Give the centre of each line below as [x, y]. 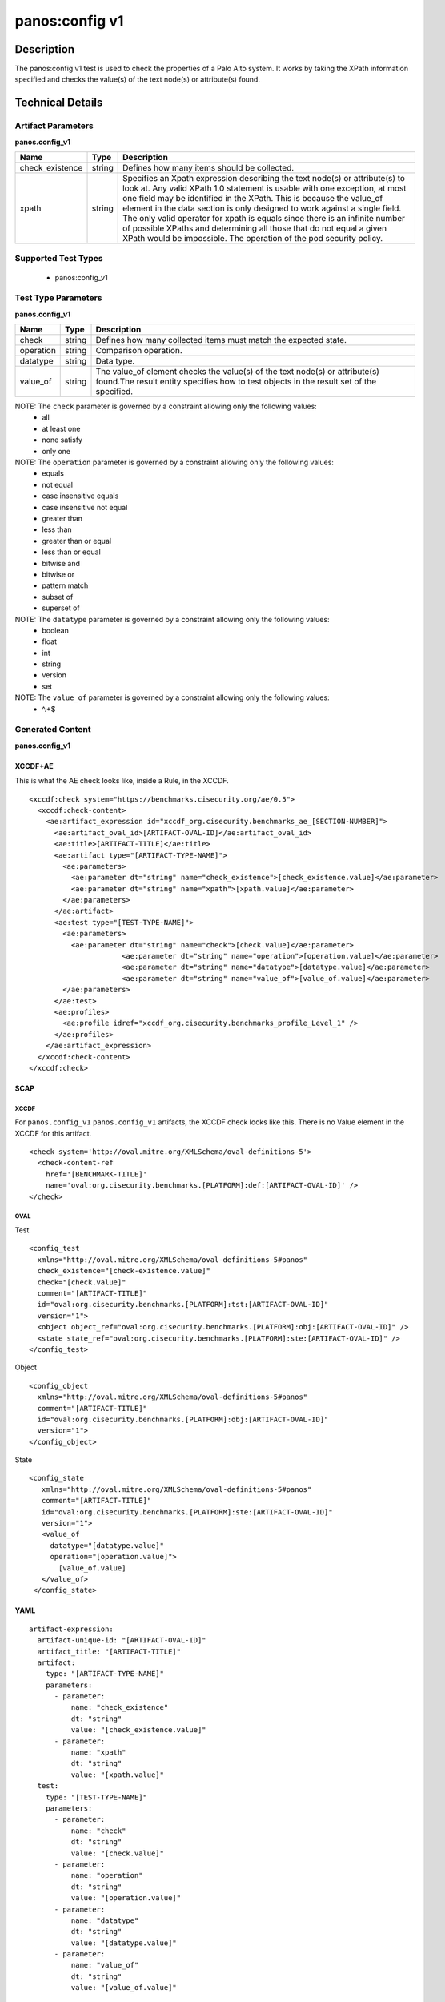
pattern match [65, 585]
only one [56, 451]
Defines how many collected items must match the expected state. [221, 340]
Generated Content [53, 730]
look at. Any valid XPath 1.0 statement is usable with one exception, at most [265, 188]
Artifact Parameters [54, 126]
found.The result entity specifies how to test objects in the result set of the [236, 382]
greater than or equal [77, 541]
